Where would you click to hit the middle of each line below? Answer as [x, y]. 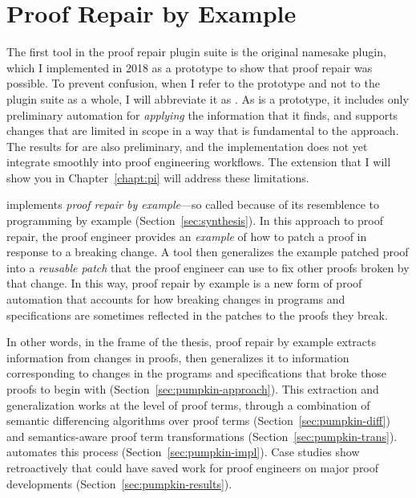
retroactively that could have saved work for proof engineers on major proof [193, 467]
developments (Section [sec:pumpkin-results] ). [119, 483]
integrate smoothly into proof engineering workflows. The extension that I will [199, 162]
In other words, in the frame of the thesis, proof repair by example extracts [192, 342]
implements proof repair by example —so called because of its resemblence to [193, 204]
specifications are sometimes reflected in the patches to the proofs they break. [197, 314]
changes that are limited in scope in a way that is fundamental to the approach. [203, 131]
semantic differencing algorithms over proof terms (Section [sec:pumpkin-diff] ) [198, 420]
